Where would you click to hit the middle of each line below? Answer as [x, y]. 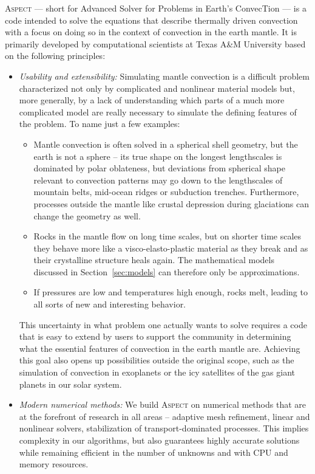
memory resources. [54, 464]
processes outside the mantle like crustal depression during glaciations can [171, 203]
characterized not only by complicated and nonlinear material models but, [157, 88]
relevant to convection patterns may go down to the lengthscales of [158, 180]
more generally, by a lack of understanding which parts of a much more [152, 100]
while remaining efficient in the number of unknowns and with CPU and [154, 452]
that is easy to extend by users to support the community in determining [155, 336]
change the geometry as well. [87, 215]
